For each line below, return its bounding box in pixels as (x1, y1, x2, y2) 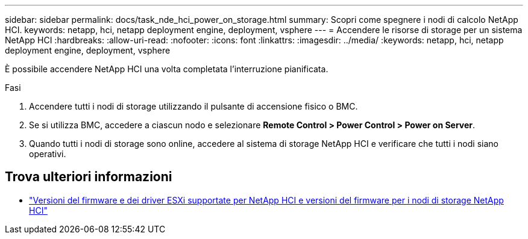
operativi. (29, 149, 66, 159)
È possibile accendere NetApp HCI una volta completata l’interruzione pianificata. (5, 64, 328, 74)
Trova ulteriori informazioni (5, 169, 172, 185)
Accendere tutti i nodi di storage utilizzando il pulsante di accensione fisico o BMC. (29, 101, 358, 111)
